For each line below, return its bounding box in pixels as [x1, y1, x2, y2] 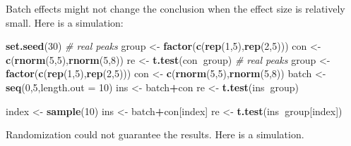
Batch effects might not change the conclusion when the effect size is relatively [6, 1, 345, 15]
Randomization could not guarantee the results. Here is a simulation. [6, 127, 304, 142]
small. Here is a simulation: [6, 15, 124, 29]
